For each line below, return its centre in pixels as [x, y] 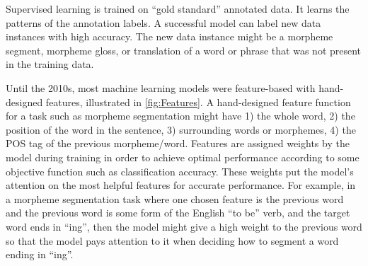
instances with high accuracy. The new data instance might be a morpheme [169, 36]
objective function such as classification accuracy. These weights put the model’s [180, 171]
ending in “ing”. [40, 254]
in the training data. [50, 64]
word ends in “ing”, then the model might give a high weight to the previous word [184, 226]
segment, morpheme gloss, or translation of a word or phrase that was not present [184, 50]
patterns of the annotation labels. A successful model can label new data [163, 22]
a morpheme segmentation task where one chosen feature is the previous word [175, 198]
